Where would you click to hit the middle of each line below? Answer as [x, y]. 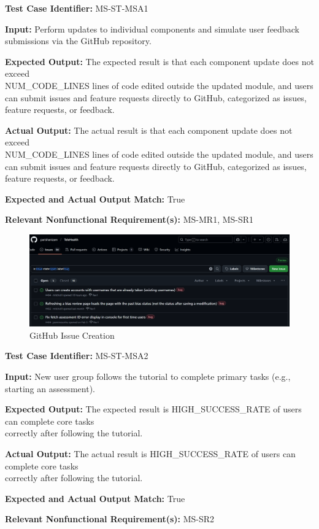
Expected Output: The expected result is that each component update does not [159, 61]
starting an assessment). [50, 388]
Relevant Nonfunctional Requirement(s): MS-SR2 [110, 519]
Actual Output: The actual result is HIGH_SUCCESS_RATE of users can [150, 453]
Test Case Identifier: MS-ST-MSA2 [77, 356]
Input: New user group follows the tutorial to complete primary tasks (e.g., [148, 376]
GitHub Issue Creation [72, 335]
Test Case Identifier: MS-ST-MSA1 [77, 8]
